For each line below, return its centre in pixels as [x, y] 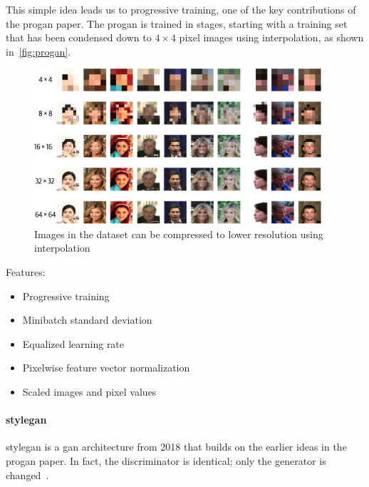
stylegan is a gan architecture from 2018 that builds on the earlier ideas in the [176, 447]
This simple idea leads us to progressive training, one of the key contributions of [181, 9]
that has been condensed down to [79, 37]
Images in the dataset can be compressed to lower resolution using [179, 234]
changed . [27, 475]
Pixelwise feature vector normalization [106, 368]
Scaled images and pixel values [89, 392]
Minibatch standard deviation [87, 320]
